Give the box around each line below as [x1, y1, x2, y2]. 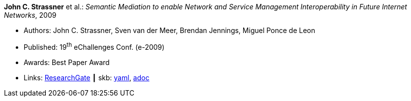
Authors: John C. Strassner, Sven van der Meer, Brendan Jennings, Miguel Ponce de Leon [24, 26, 316, 34]
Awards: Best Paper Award [24, 58, 110, 67]
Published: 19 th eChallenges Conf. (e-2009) [24, 41, 165, 51]
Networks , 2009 [4, 11, 57, 19]
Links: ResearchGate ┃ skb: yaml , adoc [24, 73, 150, 82]
